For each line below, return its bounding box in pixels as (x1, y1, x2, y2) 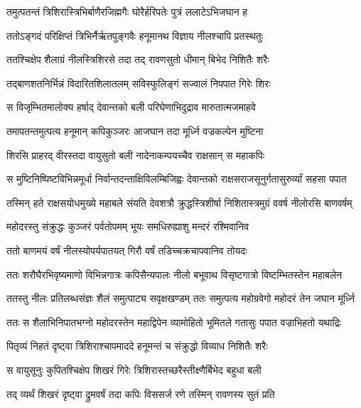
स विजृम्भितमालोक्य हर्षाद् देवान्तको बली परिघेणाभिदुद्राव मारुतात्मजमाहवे (6, 100, 256, 114)
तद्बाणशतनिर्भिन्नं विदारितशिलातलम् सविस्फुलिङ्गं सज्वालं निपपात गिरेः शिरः (6, 75, 271, 90)
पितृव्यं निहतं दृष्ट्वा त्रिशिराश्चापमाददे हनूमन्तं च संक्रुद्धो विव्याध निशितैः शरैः (6, 338, 268, 353)
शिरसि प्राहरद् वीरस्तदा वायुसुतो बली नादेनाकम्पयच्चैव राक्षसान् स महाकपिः (6, 147, 265, 162)
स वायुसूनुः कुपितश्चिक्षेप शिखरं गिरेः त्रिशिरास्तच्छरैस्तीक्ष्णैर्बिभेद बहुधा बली (6, 362, 262, 377)
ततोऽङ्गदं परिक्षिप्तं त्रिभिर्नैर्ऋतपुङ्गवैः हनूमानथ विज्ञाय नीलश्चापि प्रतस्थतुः (6, 28, 264, 43)
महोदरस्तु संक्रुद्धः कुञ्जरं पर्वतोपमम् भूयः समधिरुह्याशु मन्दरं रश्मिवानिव (6, 219, 249, 234)
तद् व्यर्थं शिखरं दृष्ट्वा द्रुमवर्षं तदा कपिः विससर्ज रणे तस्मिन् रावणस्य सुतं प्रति (6, 386, 275, 401)
